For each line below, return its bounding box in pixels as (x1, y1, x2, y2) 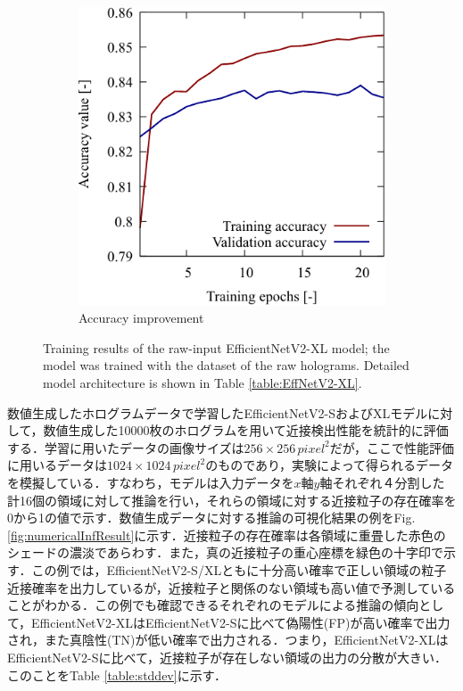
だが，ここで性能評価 (329, 438, 454, 457)
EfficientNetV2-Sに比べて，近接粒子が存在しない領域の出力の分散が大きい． (7, 647, 447, 666)
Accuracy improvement (79, 308, 204, 327)
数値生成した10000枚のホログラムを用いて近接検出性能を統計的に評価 (43, 421, 449, 440)
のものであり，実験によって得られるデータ (205, 456, 453, 474)
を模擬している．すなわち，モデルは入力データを (7, 473, 294, 491)
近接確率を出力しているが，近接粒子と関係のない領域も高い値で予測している (7, 578, 456, 596)
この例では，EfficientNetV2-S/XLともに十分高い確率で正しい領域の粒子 (31, 560, 447, 579)
